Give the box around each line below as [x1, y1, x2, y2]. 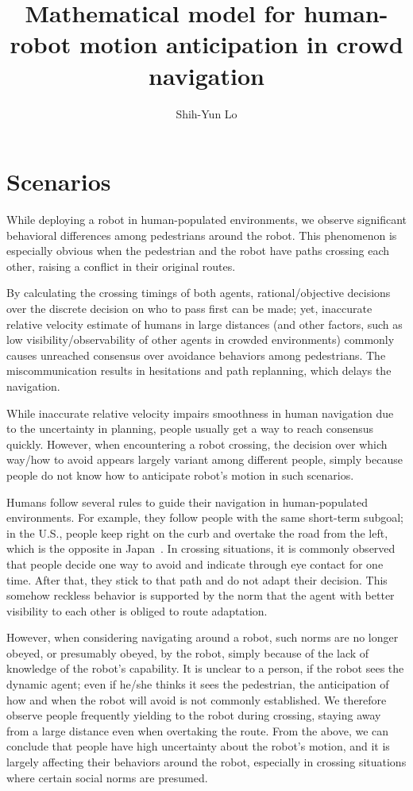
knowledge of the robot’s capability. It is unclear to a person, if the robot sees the [6, 660, 404, 677]
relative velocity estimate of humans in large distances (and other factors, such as [6, 315, 403, 332]
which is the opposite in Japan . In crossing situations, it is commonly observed [6, 540, 396, 557]
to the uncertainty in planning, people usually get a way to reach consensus [6, 420, 373, 437]
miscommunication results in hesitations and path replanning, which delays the [6, 362, 392, 379]
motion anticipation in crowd [79, 28, 403, 60]
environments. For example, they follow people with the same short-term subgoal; [6, 509, 403, 526]
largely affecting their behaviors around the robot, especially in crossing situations [6, 754, 407, 770]
